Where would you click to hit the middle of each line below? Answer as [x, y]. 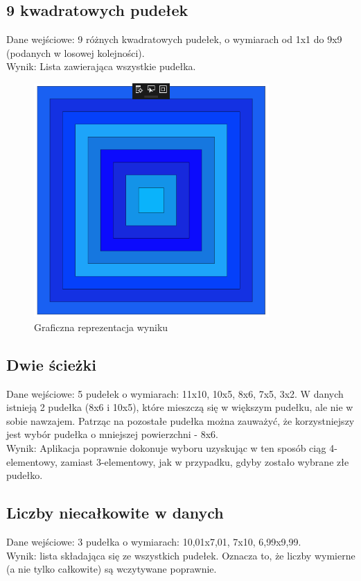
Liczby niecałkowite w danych [115, 513]
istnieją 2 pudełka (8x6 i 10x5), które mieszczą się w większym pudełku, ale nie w [180, 407]
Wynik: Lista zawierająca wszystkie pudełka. [101, 66]
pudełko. [25, 475]
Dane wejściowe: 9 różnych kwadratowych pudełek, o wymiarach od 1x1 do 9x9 [174, 39]
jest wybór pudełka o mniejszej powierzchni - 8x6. [112, 434]
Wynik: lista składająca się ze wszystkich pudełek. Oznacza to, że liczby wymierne [181, 555]
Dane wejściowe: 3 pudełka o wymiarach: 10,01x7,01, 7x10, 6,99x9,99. [154, 541]
